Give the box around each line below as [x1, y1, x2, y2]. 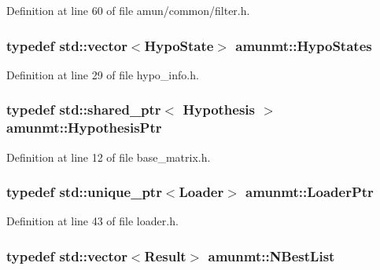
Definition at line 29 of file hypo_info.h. [6, 66, 199, 82]
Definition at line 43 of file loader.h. [6, 213, 179, 229]
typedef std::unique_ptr [6, 182, 162, 202]
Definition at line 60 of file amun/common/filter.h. [6, 2, 250, 18]
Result [144, 246, 186, 265]
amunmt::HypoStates [235, 35, 372, 55]
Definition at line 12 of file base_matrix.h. [6, 148, 211, 165]
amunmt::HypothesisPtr [6, 118, 162, 137]
